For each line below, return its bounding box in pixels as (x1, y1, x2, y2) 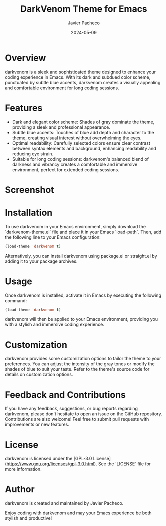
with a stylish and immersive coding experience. (5, 321, 105, 328)
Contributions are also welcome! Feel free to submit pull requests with (5, 416, 149, 422)
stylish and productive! (5, 515, 52, 521)
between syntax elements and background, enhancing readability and (12, 145, 156, 151)
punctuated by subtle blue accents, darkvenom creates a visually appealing (5, 79, 161, 85)
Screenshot (5, 184, 54, 195)
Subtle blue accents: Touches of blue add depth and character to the (12, 129, 154, 135)
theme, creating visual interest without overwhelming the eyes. (12, 135, 142, 141)
